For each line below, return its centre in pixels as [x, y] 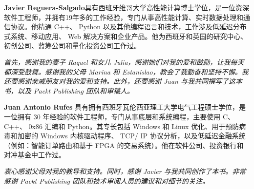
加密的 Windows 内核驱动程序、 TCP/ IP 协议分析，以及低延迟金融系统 [131, 136]
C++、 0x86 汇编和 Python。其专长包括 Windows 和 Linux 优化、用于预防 [122, 126]
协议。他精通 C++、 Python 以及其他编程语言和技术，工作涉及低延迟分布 [128, 27]
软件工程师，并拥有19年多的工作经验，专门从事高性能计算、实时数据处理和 [124, 17]
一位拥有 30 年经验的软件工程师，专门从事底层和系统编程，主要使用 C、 [119, 116]
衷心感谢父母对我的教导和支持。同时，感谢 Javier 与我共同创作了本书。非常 [125, 171]
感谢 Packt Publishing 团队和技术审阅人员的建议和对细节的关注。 [107, 180]
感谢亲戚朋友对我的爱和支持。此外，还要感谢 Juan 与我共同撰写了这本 [130, 81]
